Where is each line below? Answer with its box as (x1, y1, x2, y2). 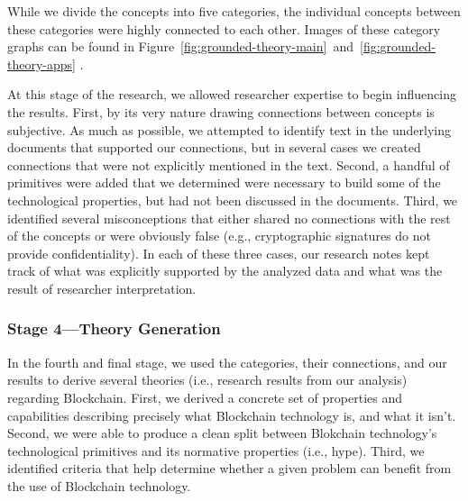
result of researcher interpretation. (7, 278, 197, 297)
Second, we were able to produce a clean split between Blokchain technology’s (7, 424, 437, 442)
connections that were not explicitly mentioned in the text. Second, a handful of (7, 155, 450, 174)
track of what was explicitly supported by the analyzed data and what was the (7, 261, 443, 280)
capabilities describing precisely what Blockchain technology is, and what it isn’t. (7, 405, 456, 424)
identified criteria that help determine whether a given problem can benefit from (7, 459, 452, 478)
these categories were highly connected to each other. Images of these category (7, 19, 441, 38)
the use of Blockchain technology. (7, 476, 191, 495)
